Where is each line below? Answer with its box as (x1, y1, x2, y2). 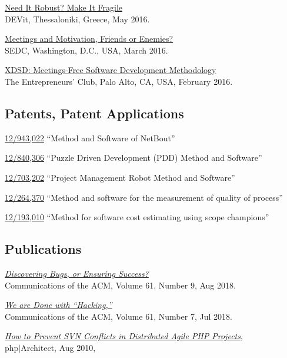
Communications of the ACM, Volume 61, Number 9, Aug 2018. (5, 279, 236, 291)
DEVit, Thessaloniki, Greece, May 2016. (5, 12, 150, 25)
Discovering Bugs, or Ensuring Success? (5, 267, 149, 279)
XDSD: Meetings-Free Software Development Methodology (5, 64, 216, 76)
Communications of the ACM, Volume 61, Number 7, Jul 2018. (5, 310, 232, 322)
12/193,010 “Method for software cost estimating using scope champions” (5, 211, 269, 223)
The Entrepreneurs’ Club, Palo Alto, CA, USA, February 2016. (5, 75, 233, 87)
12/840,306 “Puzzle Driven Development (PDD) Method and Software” (5, 151, 262, 164)
